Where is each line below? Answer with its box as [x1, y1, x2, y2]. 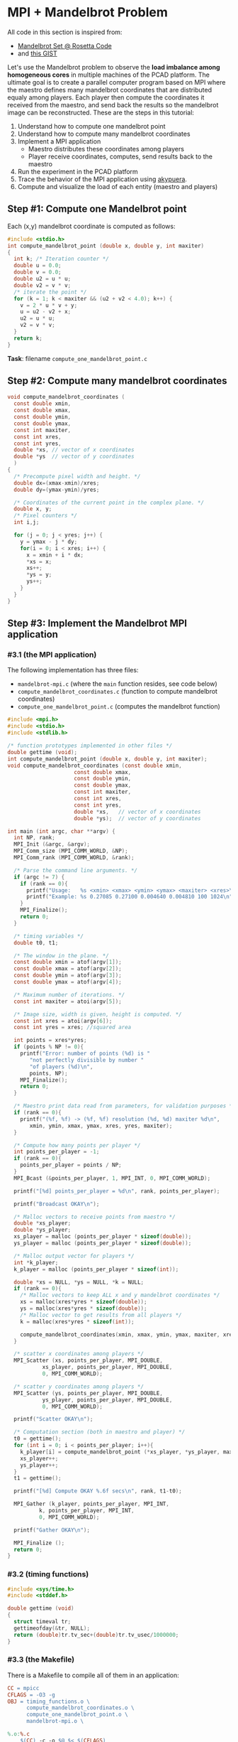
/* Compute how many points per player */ [13, 1141, 141, 1149]
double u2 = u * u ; [13, 275, 72, 282]
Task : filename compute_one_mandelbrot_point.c [7, 354, 147, 362]
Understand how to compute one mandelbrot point [17, 122, 166, 130]
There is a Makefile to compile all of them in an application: [7, 1671, 179, 1679]
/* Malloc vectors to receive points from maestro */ [13, 1213, 176, 1220]
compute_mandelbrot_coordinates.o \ [25, 1704, 135, 1711]
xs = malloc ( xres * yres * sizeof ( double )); [20, 1299, 147, 1306]
